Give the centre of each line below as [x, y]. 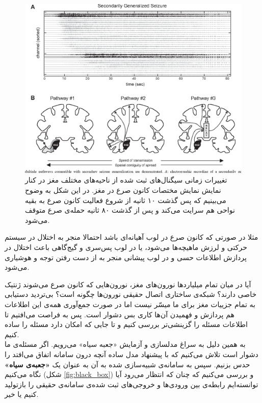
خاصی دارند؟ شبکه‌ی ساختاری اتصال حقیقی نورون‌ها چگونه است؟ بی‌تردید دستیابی [131, 294]
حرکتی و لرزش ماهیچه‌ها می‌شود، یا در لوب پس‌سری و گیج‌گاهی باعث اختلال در [126, 247]
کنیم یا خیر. [22, 394]
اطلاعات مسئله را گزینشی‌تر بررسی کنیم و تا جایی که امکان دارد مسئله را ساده [126, 324]
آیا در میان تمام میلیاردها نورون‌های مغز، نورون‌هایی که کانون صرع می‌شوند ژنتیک [128, 284]
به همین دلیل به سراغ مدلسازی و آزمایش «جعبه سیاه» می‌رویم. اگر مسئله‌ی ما [125, 344]
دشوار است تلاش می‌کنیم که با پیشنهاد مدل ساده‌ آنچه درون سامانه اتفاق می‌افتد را [132, 354]
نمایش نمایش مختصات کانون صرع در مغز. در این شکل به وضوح [123, 190]
